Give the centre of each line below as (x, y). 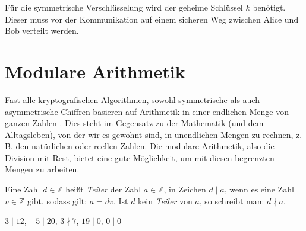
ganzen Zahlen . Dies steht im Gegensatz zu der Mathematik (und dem (134, 123)
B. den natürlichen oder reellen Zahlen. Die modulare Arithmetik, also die (140, 146)
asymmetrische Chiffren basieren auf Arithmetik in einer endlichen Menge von (147, 111)
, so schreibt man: (232, 200)
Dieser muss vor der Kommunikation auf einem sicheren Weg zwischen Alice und (152, 19)
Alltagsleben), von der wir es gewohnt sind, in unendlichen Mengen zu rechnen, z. (154, 134)
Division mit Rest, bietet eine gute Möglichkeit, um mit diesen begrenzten (140, 157)
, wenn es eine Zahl (259, 189)
